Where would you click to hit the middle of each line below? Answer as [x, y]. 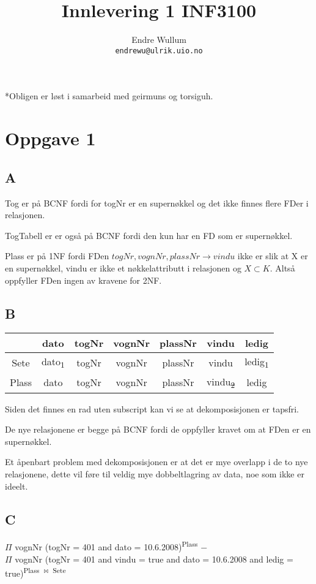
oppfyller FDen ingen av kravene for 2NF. [83, 280]
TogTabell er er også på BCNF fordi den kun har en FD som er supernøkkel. [149, 235]
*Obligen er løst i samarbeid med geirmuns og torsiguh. [109, 96]
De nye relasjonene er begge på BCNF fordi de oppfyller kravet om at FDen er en [158, 429]
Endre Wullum [159, 40]
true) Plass [22, 572]
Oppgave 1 [50, 138]
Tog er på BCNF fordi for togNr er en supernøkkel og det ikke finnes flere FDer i [157, 203]
